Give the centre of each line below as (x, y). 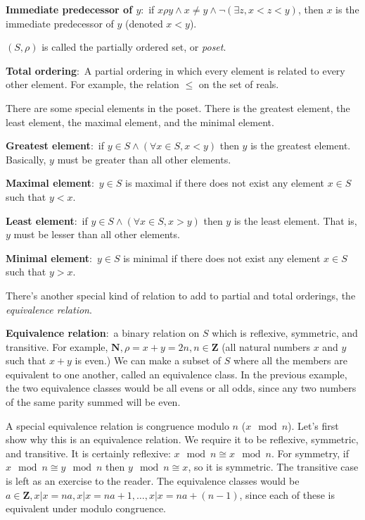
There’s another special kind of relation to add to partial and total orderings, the (181, 295)
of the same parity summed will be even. (93, 402)
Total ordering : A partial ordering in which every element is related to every (175, 70)
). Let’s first (313, 425)
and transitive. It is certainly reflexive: (88, 453)
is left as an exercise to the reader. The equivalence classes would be (153, 481)
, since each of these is (287, 494)
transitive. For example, (57, 346)
